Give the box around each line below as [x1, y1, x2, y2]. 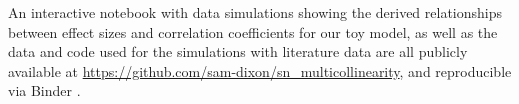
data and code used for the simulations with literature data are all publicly [8, 41, 468, 62]
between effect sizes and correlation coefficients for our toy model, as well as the [8, 21, 498, 42]
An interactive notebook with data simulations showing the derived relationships [8, 2, 503, 22]
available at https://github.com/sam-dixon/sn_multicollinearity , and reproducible [8, 60, 512, 81]
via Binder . [8, 80, 81, 101]
